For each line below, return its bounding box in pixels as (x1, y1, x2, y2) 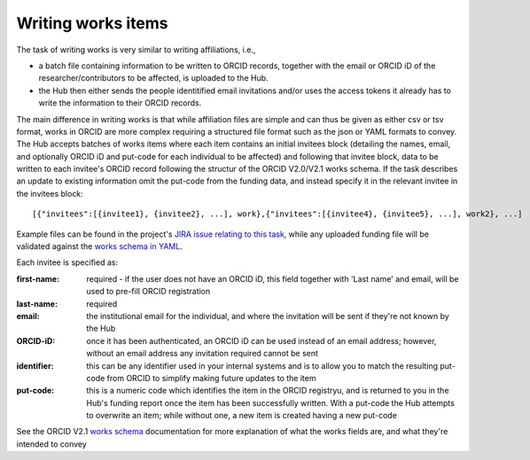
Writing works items (16, 13, 168, 33)
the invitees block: (16, 188, 83, 199)
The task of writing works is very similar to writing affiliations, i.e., (16, 44, 256, 55)
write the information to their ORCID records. (38, 97, 202, 108)
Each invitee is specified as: (16, 257, 119, 268)
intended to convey (16, 439, 88, 449)
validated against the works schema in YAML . (16, 241, 183, 252)
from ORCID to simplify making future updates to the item (106, 372, 316, 383)
